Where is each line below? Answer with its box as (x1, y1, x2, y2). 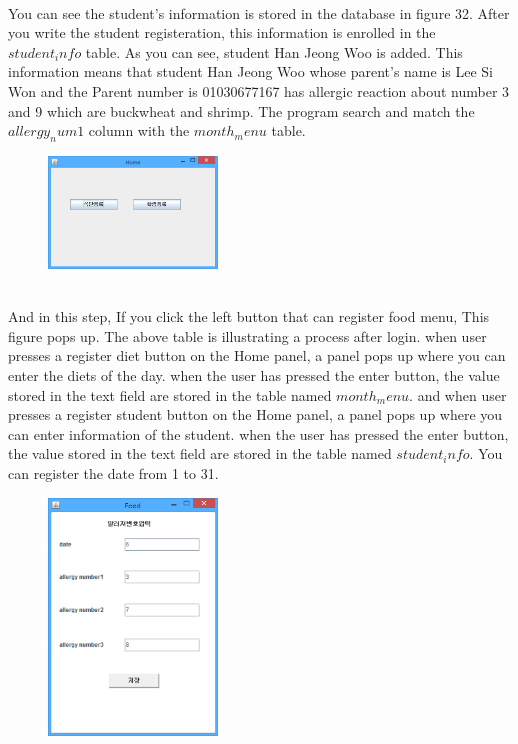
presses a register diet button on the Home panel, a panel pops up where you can (8, 345, 506, 366)
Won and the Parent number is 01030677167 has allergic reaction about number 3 (8, 80, 510, 101)
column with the (88, 120, 190, 141)
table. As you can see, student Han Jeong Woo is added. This (85, 41, 463, 62)
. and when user (409, 384, 507, 405)
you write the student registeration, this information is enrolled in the (8, 22, 436, 43)
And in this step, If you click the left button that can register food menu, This (8, 306, 490, 327)
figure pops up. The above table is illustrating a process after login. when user (8, 325, 487, 346)
